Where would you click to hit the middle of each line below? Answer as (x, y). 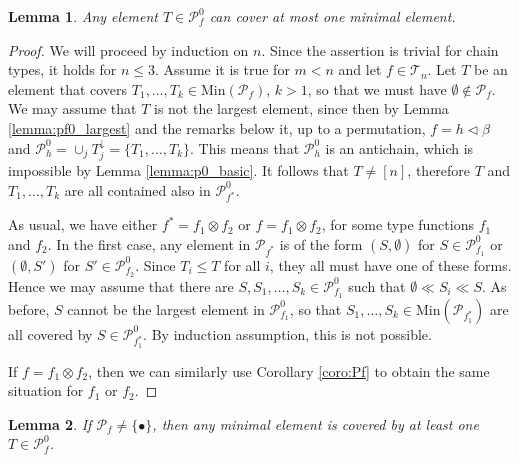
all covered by (50, 333)
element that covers (68, 88)
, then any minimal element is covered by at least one (315, 423)
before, (29, 308)
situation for (46, 390)
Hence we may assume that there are (121, 285)
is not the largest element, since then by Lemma (301, 108)
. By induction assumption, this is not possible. (287, 333)
